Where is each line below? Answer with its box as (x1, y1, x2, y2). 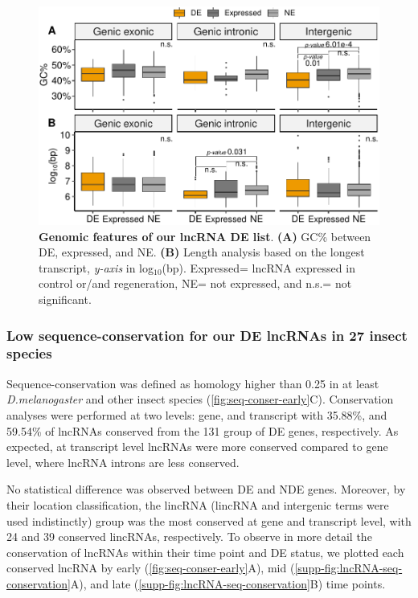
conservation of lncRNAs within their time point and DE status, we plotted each (6, 543, 404, 560)
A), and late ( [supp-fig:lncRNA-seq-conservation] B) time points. (70, 575, 386, 592)
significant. (39, 291, 92, 308)
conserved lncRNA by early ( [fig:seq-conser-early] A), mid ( (6, 559, 295, 576)
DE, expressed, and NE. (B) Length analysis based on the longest (39, 244, 365, 260)
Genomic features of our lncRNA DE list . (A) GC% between (39, 227, 371, 244)
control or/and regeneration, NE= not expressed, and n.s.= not (39, 275, 352, 292)
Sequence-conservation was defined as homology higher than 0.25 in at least (6, 375, 379, 391)
